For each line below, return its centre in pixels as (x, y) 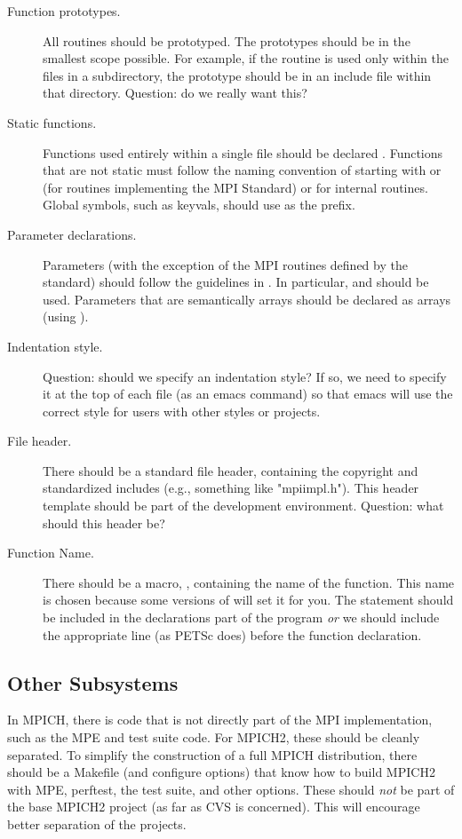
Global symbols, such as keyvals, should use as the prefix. (199, 205)
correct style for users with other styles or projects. (182, 411)
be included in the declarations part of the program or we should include (241, 617)
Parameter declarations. (72, 234)
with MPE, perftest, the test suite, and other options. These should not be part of (231, 789)
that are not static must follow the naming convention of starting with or (242, 170)
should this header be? (104, 522)
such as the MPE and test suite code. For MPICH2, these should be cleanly (214, 737)
